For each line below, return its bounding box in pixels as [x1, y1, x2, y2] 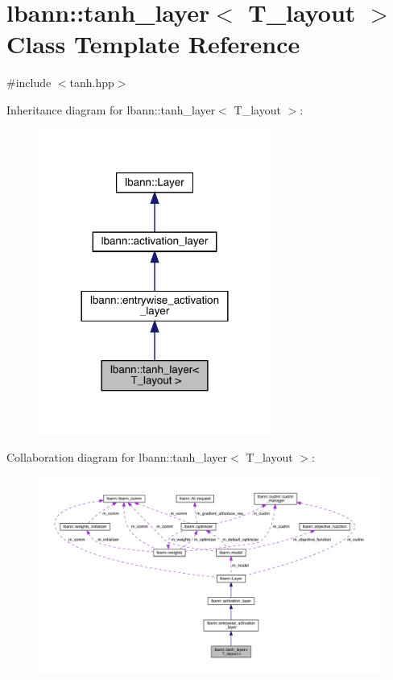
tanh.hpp [69, 74, 114, 91]
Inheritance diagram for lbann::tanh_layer [6, 101, 216, 118]
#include [6, 74, 52, 91]
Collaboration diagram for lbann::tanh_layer [6, 448, 228, 465]
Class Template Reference [6, 27, 300, 60]
